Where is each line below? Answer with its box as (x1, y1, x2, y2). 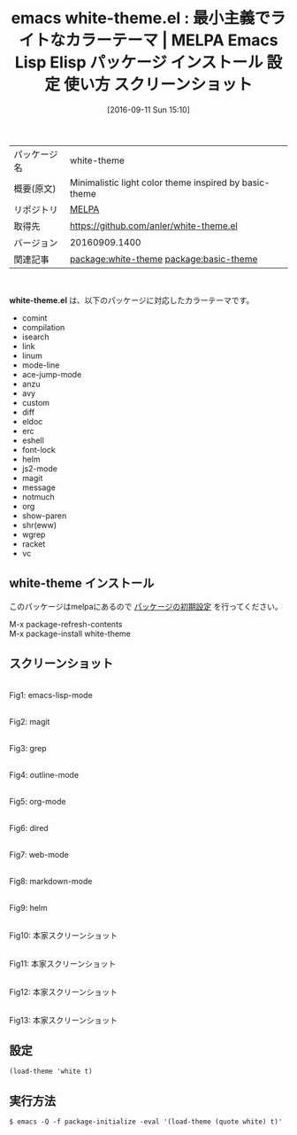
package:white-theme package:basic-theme (69, 253, 258, 265)
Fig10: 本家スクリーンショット (9, 929, 118, 940)
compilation (21, 322, 65, 332)
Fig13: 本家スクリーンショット (9, 1015, 118, 1025)
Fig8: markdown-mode (9, 875, 93, 886)
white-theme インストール (9, 576, 155, 591)
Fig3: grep (9, 742, 47, 753)
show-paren (21, 510, 67, 521)
